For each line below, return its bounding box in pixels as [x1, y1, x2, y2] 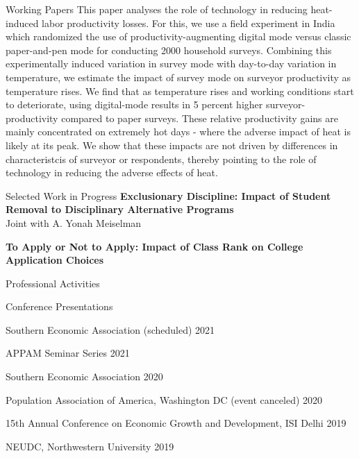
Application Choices [6, 253, 104, 267]
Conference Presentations [6, 299, 113, 314]
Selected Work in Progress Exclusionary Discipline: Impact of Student [6, 188, 331, 203]
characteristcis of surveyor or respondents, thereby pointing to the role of [6, 151, 317, 166]
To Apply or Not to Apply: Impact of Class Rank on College [6, 239, 303, 253]
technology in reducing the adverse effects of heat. [6, 165, 218, 180]
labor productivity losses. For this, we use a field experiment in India [42, 15, 335, 30]
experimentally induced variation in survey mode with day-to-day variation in [6, 56, 337, 71]
